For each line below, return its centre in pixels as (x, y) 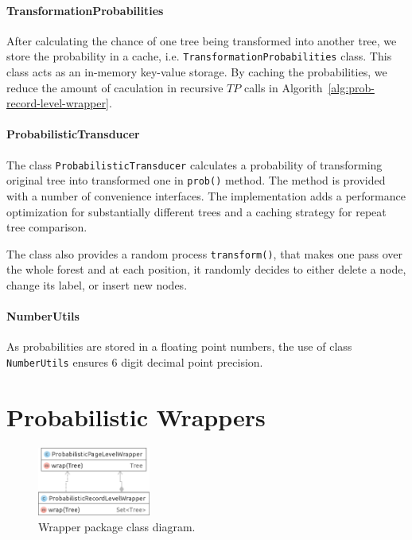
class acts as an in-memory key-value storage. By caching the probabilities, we (197, 72)
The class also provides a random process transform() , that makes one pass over (204, 253)
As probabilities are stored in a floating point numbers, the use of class (179, 346)
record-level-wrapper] (58, 103)
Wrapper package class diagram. (117, 526)
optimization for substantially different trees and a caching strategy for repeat (196, 211)
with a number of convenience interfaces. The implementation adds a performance (206, 195)
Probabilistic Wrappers (136, 416)
